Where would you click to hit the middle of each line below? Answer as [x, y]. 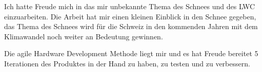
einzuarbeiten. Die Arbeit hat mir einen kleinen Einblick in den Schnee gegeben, [130, 16]
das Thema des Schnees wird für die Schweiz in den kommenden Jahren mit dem [131, 26]
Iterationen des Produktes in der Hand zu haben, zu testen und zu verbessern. [127, 63]
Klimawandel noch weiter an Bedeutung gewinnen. [84, 36]
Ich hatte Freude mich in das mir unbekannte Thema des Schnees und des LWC [130, 6]
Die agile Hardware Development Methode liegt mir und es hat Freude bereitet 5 [131, 53]
